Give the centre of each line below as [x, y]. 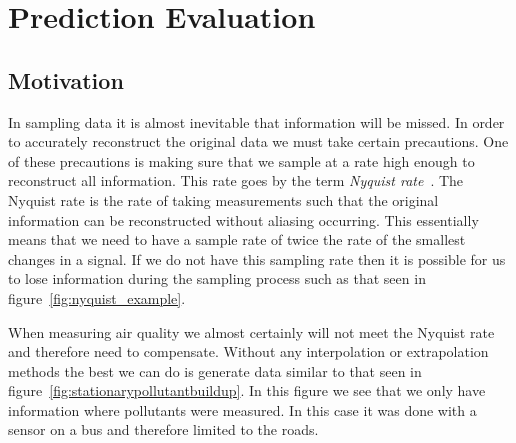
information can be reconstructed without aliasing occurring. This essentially [243, 219]
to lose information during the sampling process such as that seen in [217, 278]
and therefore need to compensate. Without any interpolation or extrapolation [248, 351]
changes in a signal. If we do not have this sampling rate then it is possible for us [257, 258]
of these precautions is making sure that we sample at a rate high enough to [241, 160]
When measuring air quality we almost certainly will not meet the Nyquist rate [251, 331]
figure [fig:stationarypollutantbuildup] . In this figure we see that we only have [247, 390]
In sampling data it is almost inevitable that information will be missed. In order [256, 121]
